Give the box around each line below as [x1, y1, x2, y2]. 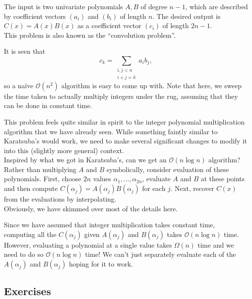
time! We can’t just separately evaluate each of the [85, 249, 236, 259]
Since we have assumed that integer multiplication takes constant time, [4, 220, 215, 230]
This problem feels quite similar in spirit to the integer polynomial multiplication [4, 116, 245, 126]
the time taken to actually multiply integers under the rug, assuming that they [4, 91, 238, 101]
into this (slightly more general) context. [4, 145, 124, 155]
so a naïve [4, 80, 33, 90]
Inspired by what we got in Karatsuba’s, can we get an [4, 155, 167, 165]
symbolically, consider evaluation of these [106, 164, 229, 174]
